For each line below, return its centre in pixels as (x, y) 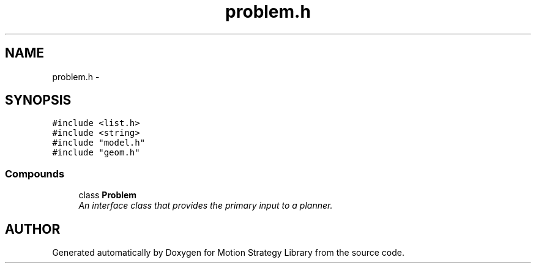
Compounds (35, 173)
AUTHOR (33, 229)
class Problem (108, 195)
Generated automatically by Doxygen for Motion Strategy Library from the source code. (229, 253)
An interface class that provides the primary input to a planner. (206, 206)
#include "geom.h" (96, 153)
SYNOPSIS (38, 100)
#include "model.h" (99, 143)
